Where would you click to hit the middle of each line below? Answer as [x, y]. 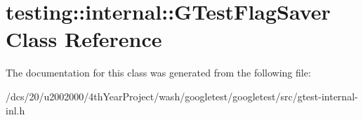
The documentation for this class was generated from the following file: [158, 73]
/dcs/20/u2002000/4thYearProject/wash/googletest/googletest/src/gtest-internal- [182, 96]
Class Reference [84, 39]
